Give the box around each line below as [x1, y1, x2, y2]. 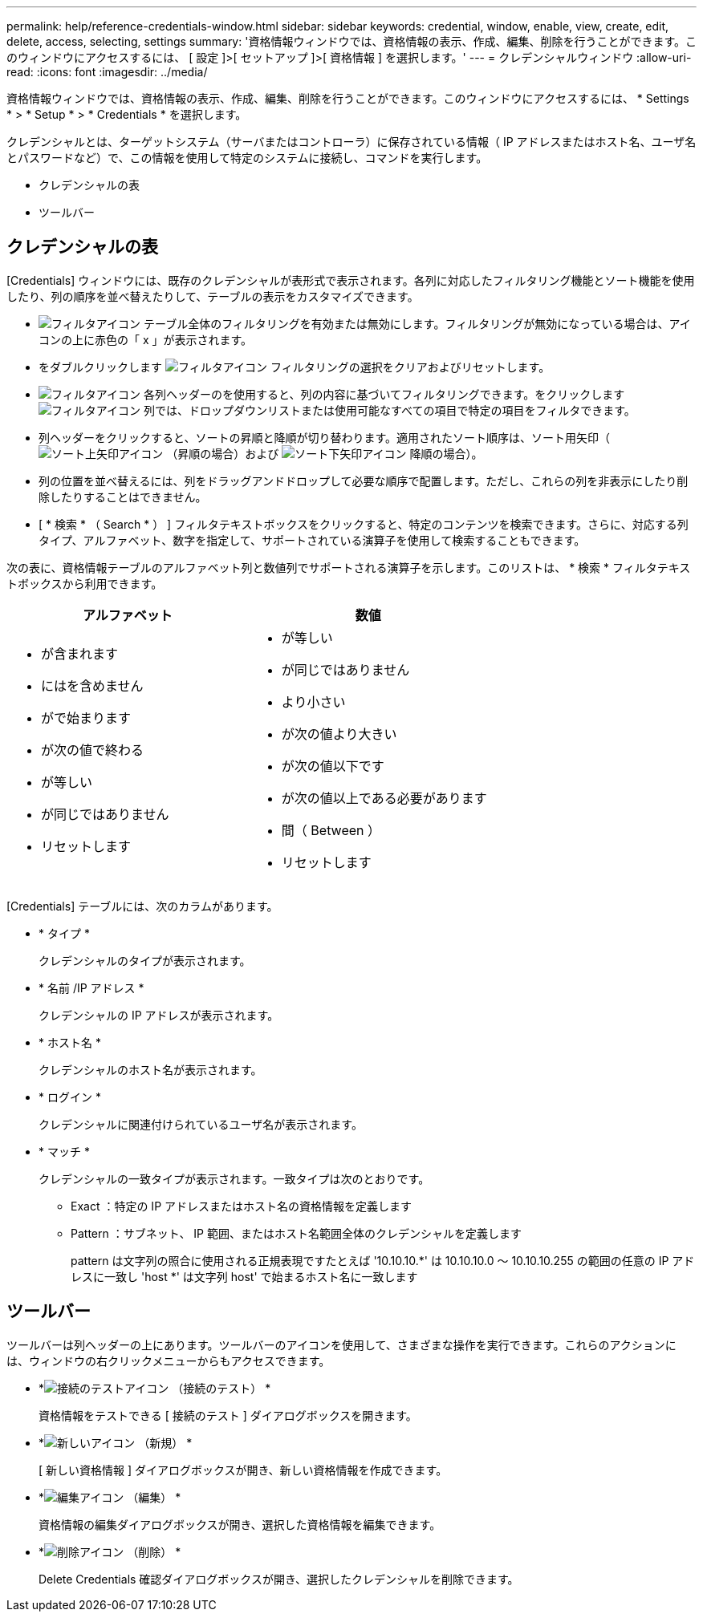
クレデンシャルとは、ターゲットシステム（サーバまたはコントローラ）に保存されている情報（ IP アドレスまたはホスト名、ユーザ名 [6, 135, 697, 148]
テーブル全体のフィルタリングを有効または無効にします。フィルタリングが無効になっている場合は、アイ [143, 316, 691, 330]
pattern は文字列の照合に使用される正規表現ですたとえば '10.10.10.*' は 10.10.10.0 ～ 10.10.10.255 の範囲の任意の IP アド [71, 1253, 695, 1267]
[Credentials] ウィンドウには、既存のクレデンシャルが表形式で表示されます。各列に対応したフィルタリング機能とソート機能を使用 [6, 273, 695, 287]
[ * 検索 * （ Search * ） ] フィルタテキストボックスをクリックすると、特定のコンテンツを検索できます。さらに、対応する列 [39, 517, 689, 531]
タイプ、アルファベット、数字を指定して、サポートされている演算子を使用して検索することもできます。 [39, 533, 586, 547]
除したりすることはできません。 [39, 489, 207, 504]
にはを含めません [41, 677, 144, 694]
